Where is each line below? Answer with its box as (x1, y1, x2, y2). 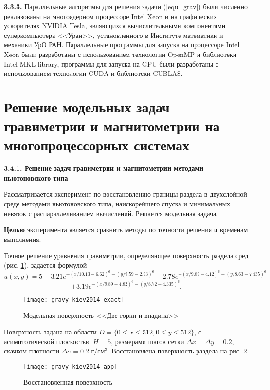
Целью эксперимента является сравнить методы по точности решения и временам (4, 224, 248, 235)
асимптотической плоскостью (4, 336, 91, 346)
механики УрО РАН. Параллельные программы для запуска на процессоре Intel (4, 39, 240, 50)
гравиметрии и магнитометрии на (4, 116, 220, 136)
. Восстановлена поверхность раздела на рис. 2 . (108, 346, 249, 356)
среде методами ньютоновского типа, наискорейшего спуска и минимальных (4, 199, 231, 209)
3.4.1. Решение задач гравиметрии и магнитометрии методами (4, 163, 204, 173)
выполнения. (4, 234, 41, 244)
